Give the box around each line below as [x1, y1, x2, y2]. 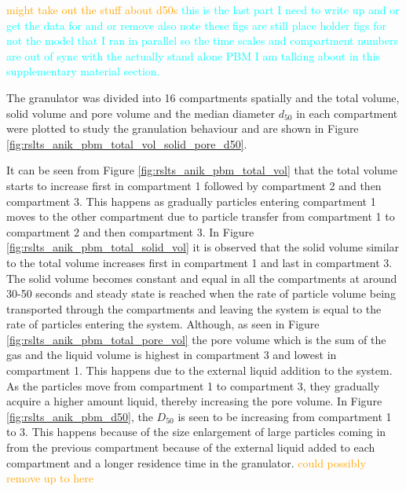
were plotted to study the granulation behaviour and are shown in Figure [6, 120, 359, 137]
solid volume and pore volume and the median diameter [6, 104, 275, 121]
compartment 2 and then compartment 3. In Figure [6, 223, 254, 240]
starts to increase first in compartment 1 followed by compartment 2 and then [6, 177, 382, 193]
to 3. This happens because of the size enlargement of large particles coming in [6, 423, 386, 440]
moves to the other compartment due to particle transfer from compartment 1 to [6, 208, 395, 225]
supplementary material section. [6, 63, 160, 79]
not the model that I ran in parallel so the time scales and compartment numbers [6, 32, 398, 49]
